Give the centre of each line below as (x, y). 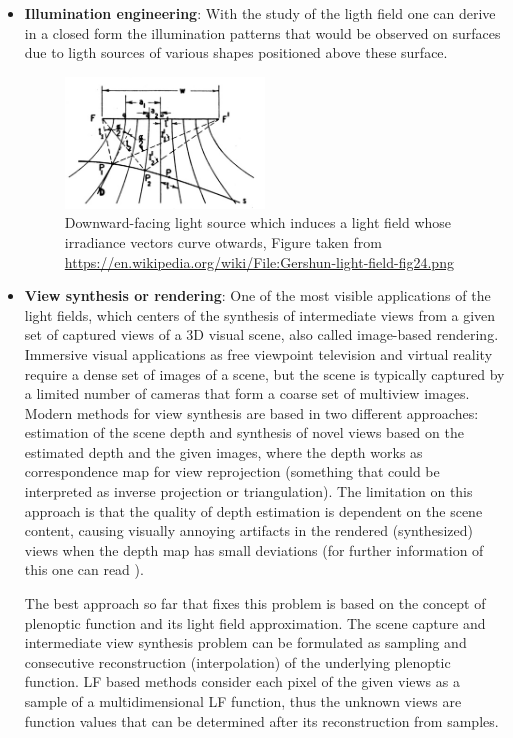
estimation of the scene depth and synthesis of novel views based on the (244, 432)
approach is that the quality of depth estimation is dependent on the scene (253, 510)
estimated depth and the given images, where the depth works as (223, 451)
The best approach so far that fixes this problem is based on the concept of (255, 603)
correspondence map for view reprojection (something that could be (232, 471)
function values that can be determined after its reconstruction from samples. (261, 720)
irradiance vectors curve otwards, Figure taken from (223, 241)
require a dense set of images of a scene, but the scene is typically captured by (264, 373)
